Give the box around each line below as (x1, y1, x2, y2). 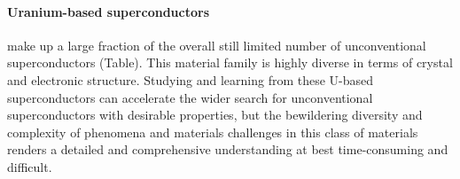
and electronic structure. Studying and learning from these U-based (7, 70, 374, 89)
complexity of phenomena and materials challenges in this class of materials (7, 122, 418, 141)
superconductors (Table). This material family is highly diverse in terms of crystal (7, 53, 453, 72)
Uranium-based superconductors (7, 2, 210, 20)
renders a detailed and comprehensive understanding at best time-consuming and (7, 140, 448, 159)
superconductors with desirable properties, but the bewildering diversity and (7, 105, 423, 124)
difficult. (7, 157, 52, 175)
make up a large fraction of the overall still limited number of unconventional (7, 35, 426, 54)
